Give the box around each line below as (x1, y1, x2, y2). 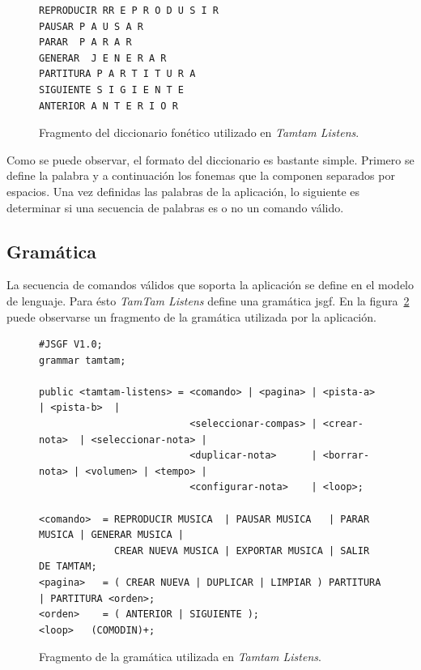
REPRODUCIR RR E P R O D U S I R (39, 5, 219, 16)
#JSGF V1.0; (39, 339, 103, 351)
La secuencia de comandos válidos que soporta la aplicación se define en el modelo (6, 276, 415, 293)
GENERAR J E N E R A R (39, 52, 167, 64)
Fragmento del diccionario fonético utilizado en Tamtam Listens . (39, 124, 359, 141)
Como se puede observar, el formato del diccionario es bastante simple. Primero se (6, 151, 415, 168)
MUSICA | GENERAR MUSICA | (39, 529, 184, 541)
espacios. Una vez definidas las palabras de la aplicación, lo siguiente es (6, 182, 360, 199)
